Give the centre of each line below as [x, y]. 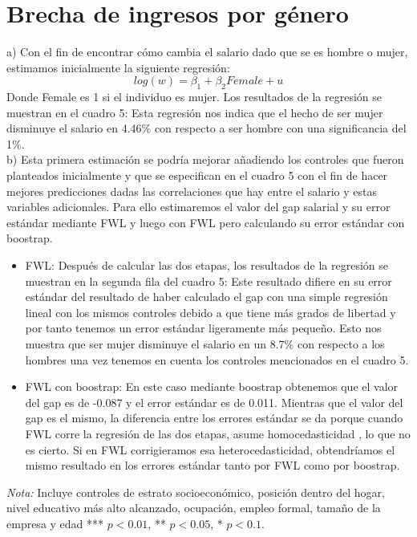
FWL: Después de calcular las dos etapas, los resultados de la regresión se [206, 265]
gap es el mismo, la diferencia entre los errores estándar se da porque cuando [214, 418]
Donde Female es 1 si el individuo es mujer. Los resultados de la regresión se [194, 97]
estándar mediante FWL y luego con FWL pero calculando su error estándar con [206, 222]
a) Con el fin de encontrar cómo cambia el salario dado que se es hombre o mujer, [207, 52]
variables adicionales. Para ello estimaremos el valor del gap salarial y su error [198, 207]
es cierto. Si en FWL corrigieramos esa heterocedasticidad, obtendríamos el [210, 449]
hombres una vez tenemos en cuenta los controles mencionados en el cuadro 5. [217, 359]
